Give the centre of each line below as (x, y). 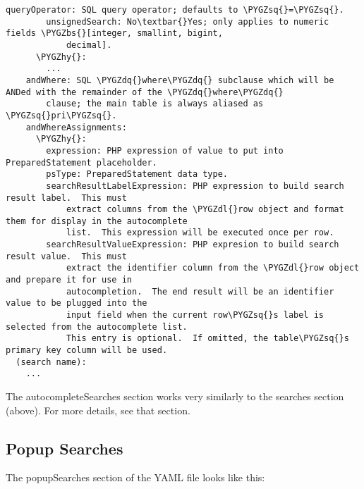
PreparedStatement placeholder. (81, 162)
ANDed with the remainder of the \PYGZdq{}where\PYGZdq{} (145, 92)
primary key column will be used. (87, 351)
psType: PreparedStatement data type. (137, 174)
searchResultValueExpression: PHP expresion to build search (193, 245)
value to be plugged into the (77, 303)
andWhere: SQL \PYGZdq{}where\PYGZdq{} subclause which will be (180, 80)
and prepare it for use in (69, 280)
